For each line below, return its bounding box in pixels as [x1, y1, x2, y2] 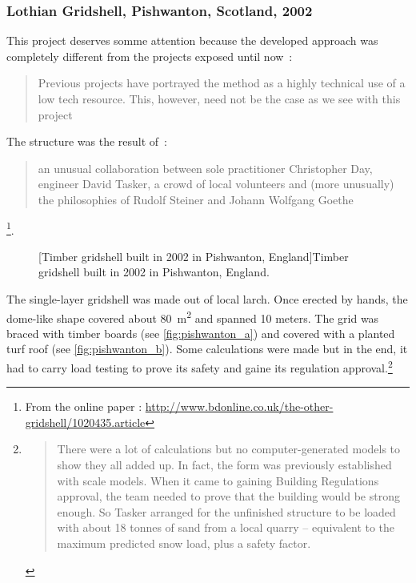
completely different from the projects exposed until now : [6, 47, 293, 64]
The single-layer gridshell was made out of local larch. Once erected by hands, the [6, 291, 408, 307]
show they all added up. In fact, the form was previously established [57, 456, 392, 473]
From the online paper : [25, 398, 142, 415]
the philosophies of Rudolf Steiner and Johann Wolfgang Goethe [38, 191, 354, 207]
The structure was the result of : [6, 133, 167, 150]
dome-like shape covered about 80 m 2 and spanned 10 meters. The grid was [6, 307, 379, 326]
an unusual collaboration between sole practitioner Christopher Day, [38, 159, 373, 176]
